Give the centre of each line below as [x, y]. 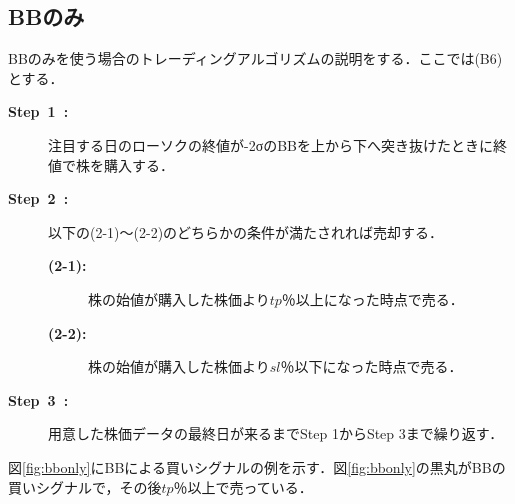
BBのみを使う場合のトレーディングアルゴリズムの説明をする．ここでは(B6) [255, 58]
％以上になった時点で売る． [372, 298]
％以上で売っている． [243, 486]
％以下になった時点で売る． [371, 366]
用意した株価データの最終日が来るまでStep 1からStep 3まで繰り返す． [276, 433]
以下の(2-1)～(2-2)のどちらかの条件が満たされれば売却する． [246, 231]
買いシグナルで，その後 [85, 486]
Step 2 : [38, 198]
